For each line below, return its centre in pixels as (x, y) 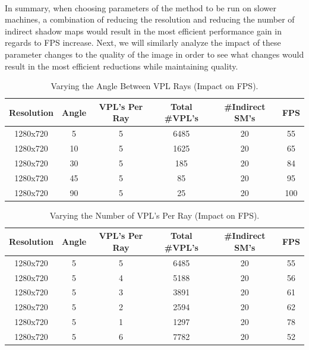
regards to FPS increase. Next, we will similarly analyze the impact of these (143, 42)
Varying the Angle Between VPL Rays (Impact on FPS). (154, 86)
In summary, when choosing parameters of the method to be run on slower (141, 7)
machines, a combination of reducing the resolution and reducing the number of (150, 19)
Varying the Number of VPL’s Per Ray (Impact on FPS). (154, 215)
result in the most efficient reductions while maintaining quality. (122, 66)
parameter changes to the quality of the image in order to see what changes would (154, 54)
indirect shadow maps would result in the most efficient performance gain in (143, 31)
